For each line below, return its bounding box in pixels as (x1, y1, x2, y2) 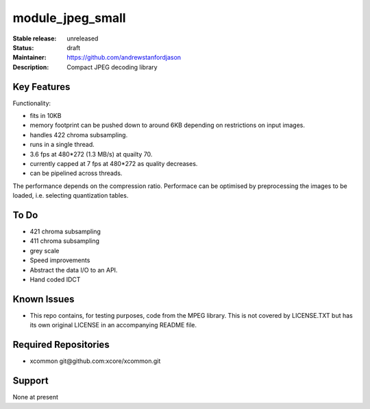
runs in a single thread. (29, 141, 95, 149)
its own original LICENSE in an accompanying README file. (29, 321, 197, 329)
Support (12, 375, 49, 387)
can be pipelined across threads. (29, 169, 123, 178)
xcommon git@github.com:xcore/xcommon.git (29, 357, 161, 365)
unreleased (66, 34, 99, 43)
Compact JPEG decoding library (66, 62, 158, 71)
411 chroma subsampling (29, 237, 99, 245)
